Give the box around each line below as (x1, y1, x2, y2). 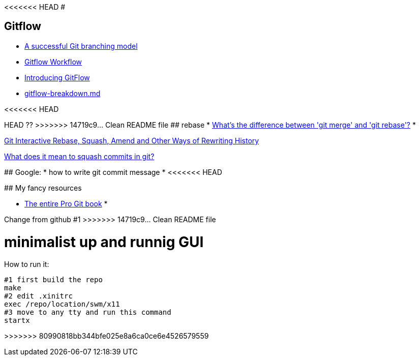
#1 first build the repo (4, 276, 103, 284)
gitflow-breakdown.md (24, 88, 101, 98)
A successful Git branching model (24, 41, 138, 50)
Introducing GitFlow (24, 73, 90, 82)
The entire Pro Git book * (24, 199, 108, 208)
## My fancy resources (4, 183, 82, 192)
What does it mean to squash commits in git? (4, 152, 155, 161)
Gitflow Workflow (24, 57, 82, 66)
